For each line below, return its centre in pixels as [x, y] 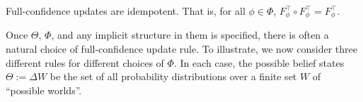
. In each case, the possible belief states [259, 62]
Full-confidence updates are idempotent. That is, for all [126, 11]
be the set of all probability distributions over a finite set [173, 76]
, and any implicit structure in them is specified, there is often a [190, 35]
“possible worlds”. [44, 90]
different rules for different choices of [85, 62]
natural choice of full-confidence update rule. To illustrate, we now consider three [181, 49]
